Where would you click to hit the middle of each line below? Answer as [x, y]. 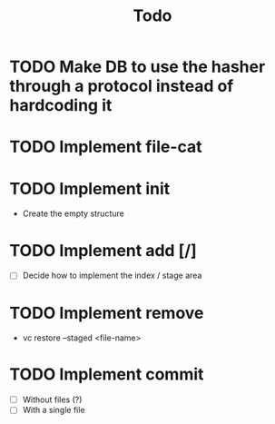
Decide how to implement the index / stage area [112, 276]
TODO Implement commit [107, 375]
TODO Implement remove [107, 313]
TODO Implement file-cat [106, 147]
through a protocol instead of [122, 86]
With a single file [54, 410]
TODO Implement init [90, 188]
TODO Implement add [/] [103, 250]
